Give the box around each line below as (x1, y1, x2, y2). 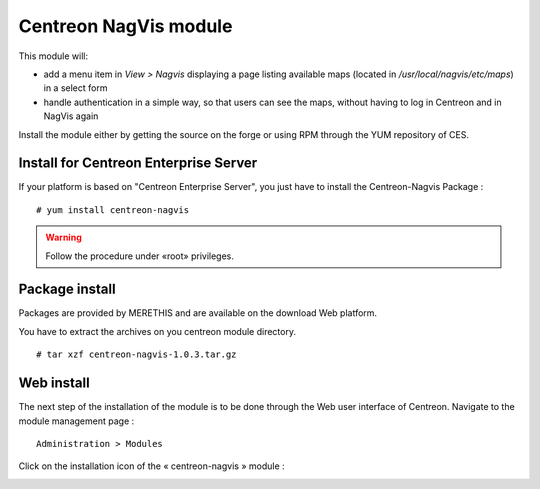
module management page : (18, 415, 135, 427)
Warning (45, 231, 82, 244)
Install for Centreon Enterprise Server (18, 155, 258, 172)
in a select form (43, 82, 108, 94)
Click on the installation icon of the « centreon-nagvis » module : (18, 460, 285, 472)
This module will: (18, 50, 89, 62)
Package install (18, 281, 116, 298)
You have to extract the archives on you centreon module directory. (18, 325, 297, 337)
